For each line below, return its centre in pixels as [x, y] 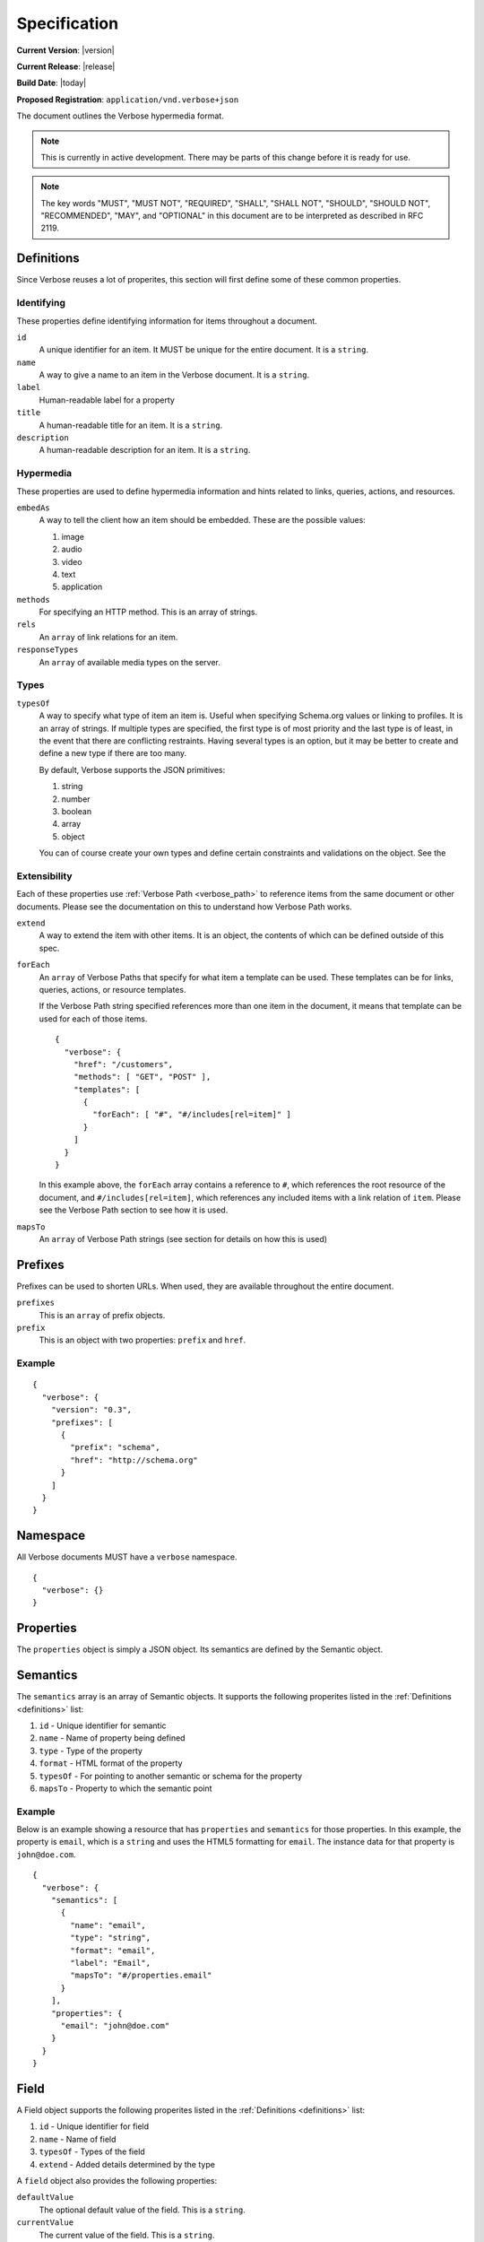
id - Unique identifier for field [94, 2126]
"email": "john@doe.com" [115, 2025]
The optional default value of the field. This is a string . [142, 2210]
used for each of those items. [93, 1019]
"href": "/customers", [123, 1064]
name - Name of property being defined [112, 1738]
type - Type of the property [91, 1751]
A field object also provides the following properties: [117, 2180]
